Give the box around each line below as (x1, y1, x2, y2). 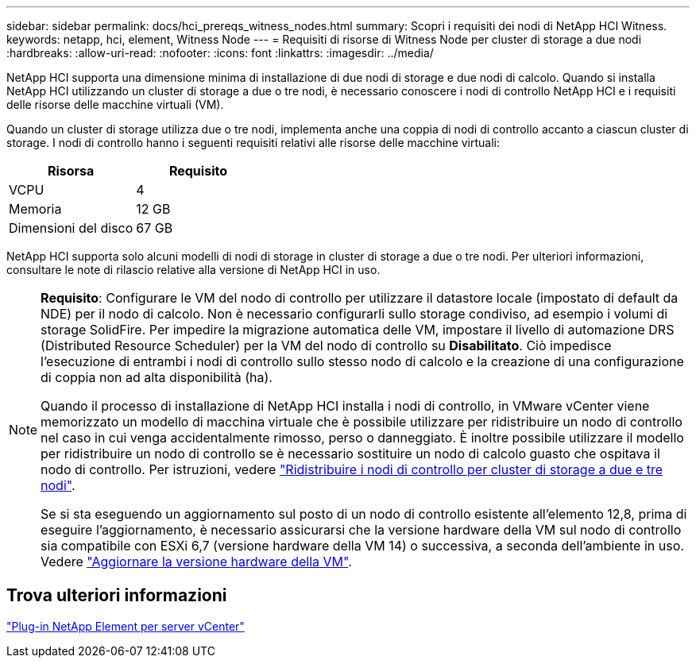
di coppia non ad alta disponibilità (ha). (41, 369, 273, 385)
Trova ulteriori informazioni (6, 585, 227, 606)
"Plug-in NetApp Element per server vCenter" (6, 619, 245, 633)
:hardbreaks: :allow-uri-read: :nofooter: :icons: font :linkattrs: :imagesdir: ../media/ (6, 46, 434, 60)
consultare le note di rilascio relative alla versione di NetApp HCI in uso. (6, 263, 381, 276)
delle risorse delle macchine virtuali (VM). (6, 98, 224, 111)
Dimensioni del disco (9, 220, 133, 236)
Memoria (9, 201, 62, 217)
